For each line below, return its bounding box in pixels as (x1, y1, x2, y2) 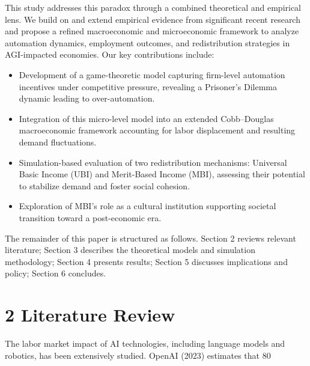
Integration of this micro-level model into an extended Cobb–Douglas (19, 112, 274, 124)
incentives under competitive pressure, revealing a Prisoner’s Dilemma (19, 80, 277, 93)
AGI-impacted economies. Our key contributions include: (5, 48, 214, 61)
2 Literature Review (5, 302, 175, 327)
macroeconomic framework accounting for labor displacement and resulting (19, 124, 296, 136)
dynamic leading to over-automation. (19, 92, 155, 105)
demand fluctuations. (19, 135, 97, 148)
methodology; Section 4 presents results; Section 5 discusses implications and (5, 255, 288, 267)
